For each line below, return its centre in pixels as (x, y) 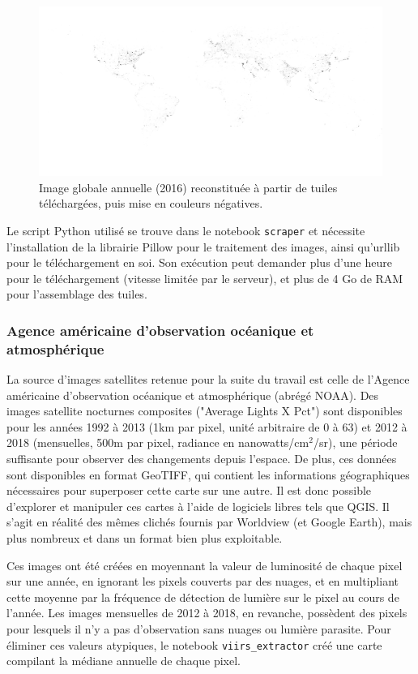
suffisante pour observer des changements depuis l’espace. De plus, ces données (202, 459)
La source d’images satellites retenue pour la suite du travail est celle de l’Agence (208, 379)
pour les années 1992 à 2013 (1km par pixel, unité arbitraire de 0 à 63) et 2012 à (207, 426)
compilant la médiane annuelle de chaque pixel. (124, 661)
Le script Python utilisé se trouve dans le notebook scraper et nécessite (186, 230)
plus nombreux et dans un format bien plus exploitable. (145, 537)
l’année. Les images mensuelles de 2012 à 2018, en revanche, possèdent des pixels (207, 613)
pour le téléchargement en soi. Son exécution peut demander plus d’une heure (199, 262)
